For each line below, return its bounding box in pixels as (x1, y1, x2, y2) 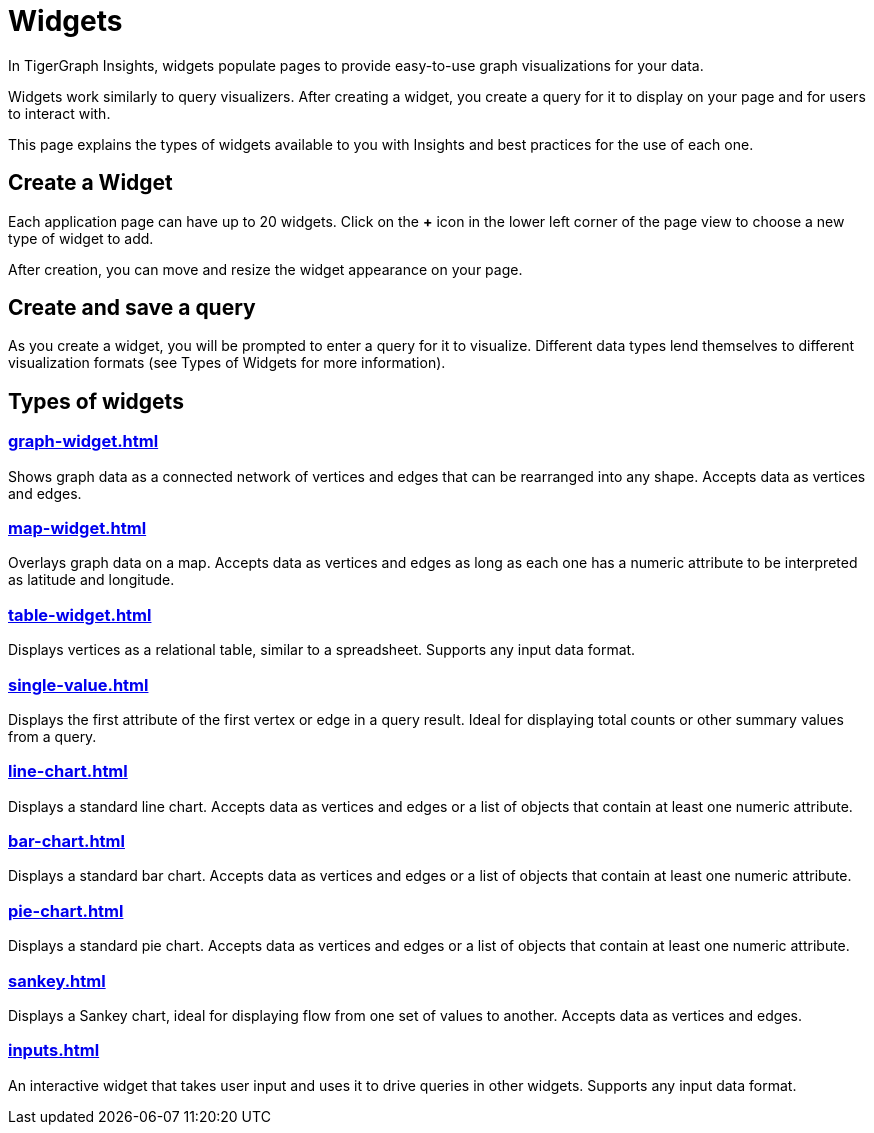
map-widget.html (8, 518, 147, 539)
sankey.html (8, 970, 106, 991)
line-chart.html (8, 761, 128, 782)
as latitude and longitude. (8, 571, 175, 589)
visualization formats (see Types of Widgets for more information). (8, 354, 446, 372)
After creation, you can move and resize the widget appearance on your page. (8, 260, 523, 278)
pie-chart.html (8, 900, 124, 921)
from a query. (8, 727, 97, 745)
